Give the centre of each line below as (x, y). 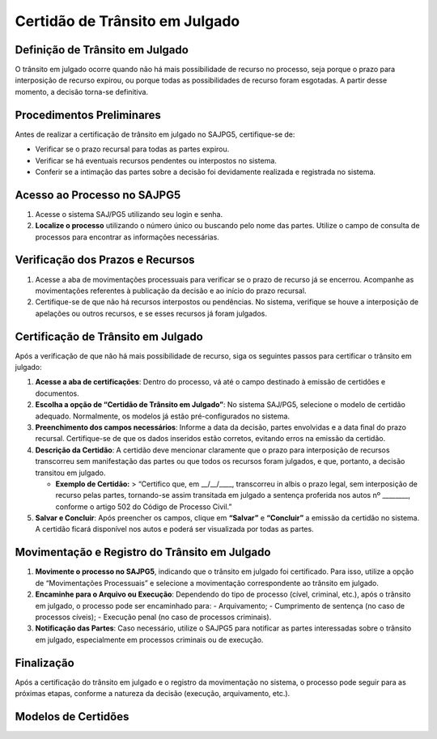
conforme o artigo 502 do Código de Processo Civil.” (144, 507)
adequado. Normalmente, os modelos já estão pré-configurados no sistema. (163, 416)
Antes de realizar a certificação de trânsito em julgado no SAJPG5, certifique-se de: (155, 134)
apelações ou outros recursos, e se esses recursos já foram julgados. (151, 313)
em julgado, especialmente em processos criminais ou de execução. (149, 639)
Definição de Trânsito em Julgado (102, 50)
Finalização (45, 663)
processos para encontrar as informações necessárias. (127, 237)
